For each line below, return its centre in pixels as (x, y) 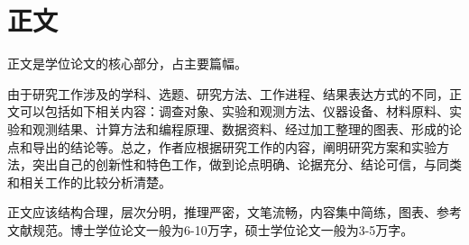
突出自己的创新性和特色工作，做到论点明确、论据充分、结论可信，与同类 (247, 164)
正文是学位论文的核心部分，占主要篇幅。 (127, 64)
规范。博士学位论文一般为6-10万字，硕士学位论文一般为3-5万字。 (223, 229)
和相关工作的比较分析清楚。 (89, 181)
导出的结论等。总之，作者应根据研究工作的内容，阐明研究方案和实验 (234, 146)
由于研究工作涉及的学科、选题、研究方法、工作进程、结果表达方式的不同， (228, 93)
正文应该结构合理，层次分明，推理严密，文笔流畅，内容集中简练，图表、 (222, 212)
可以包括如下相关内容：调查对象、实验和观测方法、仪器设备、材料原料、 (234, 111)
